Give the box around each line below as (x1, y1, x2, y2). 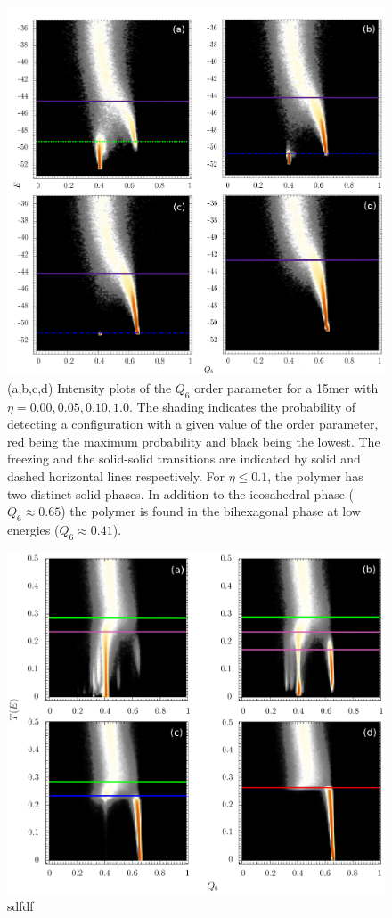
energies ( (7, 520, 60, 538)
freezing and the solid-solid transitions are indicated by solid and (7, 449, 361, 468)
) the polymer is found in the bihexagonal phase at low (61, 502, 361, 520)
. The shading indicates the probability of (128, 397, 356, 415)
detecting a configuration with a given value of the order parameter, (7, 414, 379, 433)
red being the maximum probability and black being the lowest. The (7, 431, 380, 450)
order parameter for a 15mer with (194, 378, 379, 397)
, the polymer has (267, 466, 363, 485)
